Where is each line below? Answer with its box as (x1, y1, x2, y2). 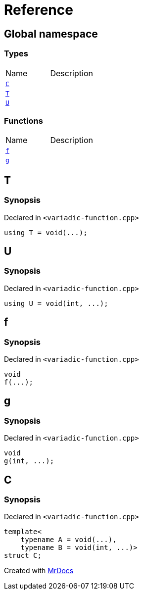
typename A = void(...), (20, 536, 117, 544)
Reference (4, 1, 73, 18)
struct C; (4, 551, 42, 560)
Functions (4, 115, 43, 126)
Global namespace (4, 27, 98, 40)
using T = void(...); (4, 228, 88, 237)
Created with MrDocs (4, 566, 74, 575)
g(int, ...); (4, 457, 54, 465)
